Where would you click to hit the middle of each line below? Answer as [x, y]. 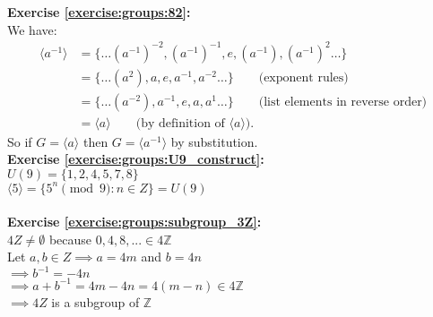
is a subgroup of [95, 301]
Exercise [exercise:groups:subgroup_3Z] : [134, 222]
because [70, 239]
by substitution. [214, 141]
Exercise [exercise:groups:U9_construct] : [136, 159]
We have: [32, 29]
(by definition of [180, 123]
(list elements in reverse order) [343, 102]
